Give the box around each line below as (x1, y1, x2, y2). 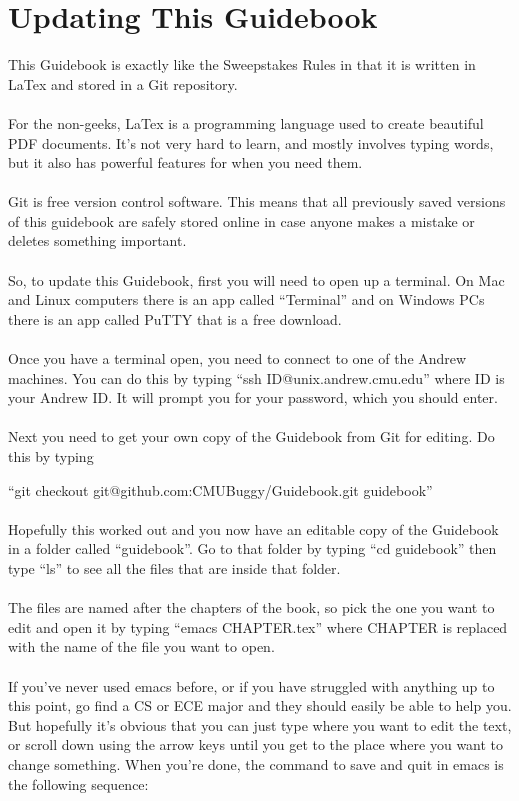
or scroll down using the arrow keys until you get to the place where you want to (8, 734, 504, 755)
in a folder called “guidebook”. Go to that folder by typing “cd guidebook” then (8, 538, 497, 559)
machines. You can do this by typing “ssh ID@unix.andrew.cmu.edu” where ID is (8, 367, 505, 388)
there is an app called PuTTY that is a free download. (8, 308, 342, 329)
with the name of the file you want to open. (8, 636, 275, 657)
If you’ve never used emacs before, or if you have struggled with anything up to (8, 675, 495, 696)
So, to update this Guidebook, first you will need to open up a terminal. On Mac (8, 269, 505, 290)
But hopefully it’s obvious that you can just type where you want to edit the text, (8, 714, 512, 735)
